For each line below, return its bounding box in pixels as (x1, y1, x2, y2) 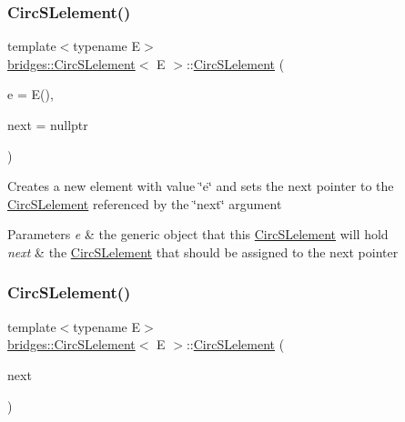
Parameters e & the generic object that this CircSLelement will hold (7, 225, 389, 244)
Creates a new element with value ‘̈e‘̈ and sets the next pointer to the (7, 176, 394, 196)
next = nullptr (7, 116, 88, 134)
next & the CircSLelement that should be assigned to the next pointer (7, 242, 399, 261)
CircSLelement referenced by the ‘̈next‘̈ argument (7, 194, 282, 213)
